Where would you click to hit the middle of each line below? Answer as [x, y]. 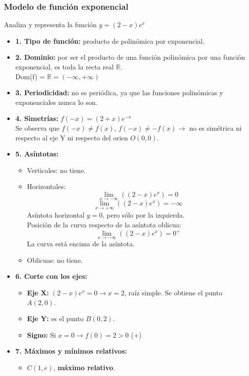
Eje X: [38, 293]
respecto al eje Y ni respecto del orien [72, 137]
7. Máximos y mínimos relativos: [71, 351]
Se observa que [37, 128]
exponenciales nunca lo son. [56, 102]
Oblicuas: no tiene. [55, 260]
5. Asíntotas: [37, 154]
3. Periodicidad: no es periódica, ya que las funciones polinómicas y [119, 93]
